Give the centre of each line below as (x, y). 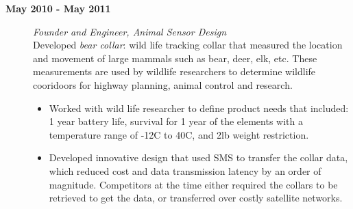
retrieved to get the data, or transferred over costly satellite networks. (196, 198)
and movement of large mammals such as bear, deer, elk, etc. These (175, 58)
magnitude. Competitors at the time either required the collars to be (193, 184)
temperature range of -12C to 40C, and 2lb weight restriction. (179, 134)
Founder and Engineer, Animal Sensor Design (130, 31)
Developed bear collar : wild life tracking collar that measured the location (188, 45)
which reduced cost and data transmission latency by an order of (185, 170)
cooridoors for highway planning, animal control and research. (163, 84)
